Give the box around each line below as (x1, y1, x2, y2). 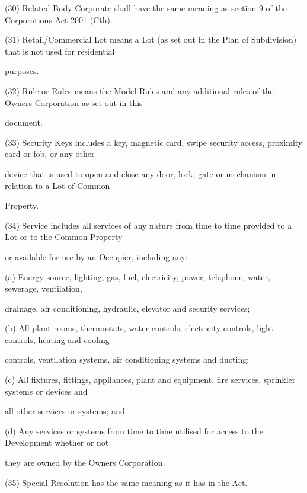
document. (5, 116, 43, 129)
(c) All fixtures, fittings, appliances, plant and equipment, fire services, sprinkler (5, 373, 296, 386)
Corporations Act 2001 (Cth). (5, 13, 113, 25)
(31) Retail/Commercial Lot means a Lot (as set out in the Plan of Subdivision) (5, 33, 297, 46)
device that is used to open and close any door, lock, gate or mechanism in (5, 167, 276, 180)
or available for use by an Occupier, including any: (5, 250, 188, 262)
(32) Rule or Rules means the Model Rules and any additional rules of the (5, 84, 274, 97)
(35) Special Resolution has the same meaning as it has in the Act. (5, 476, 248, 488)
